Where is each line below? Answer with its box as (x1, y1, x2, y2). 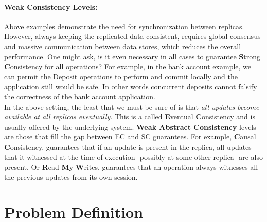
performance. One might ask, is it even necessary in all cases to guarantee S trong (4, 51, 261, 62)
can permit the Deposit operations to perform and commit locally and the (4, 71, 238, 82)
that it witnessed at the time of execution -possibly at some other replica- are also (4, 151, 263, 162)
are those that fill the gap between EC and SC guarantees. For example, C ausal (4, 131, 256, 142)
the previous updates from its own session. (4, 171, 138, 182)
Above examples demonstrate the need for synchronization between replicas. (4, 21, 244, 31)
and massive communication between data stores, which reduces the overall (4, 41, 241, 51)
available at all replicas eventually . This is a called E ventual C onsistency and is (4, 111, 255, 122)
